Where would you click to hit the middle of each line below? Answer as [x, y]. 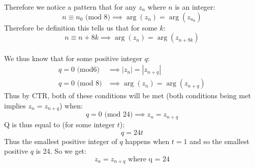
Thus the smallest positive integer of [61, 141]
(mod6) [88, 70]
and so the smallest [219, 141]
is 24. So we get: [61, 151]
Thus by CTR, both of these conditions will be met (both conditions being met [127, 95]
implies [15, 106]
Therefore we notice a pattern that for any [70, 7]
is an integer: [195, 7]
